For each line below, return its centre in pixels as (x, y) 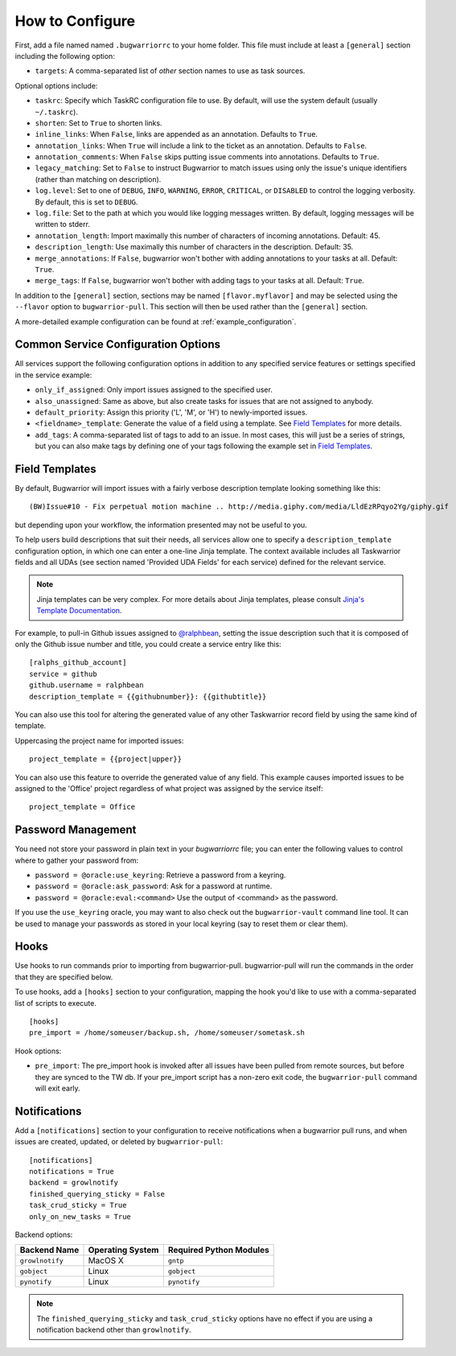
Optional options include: (56, 85)
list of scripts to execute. (55, 1003)
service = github (63, 674)
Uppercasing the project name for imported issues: (99, 740)
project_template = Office (82, 807)
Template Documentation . (79, 611)
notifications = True (72, 1172)
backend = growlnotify (74, 1183)
